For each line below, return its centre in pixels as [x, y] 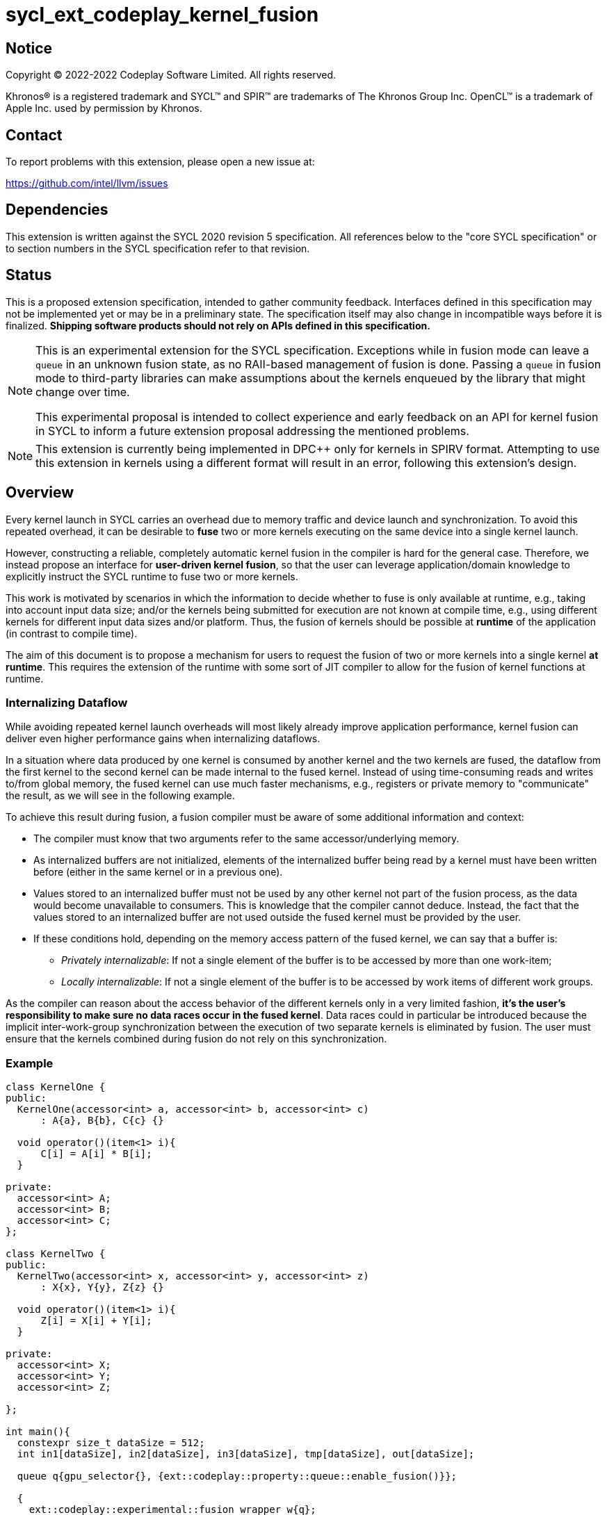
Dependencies [57, 210]
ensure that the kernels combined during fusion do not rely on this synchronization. [196, 1039]
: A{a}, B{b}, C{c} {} [102, 1121]
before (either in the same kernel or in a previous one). [158, 872]
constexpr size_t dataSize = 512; [111, 1443]
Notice [29, 48]
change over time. [83, 392]
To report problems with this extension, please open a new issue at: [160, 162]
